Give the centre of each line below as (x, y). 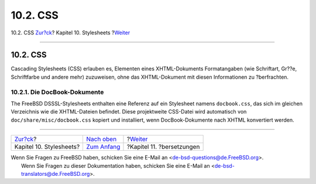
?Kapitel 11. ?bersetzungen (163, 147)
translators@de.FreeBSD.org (56, 174)
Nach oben (102, 139)
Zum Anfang (103, 147)
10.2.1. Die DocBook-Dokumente (57, 92)
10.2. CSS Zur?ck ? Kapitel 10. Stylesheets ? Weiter (71, 33)
